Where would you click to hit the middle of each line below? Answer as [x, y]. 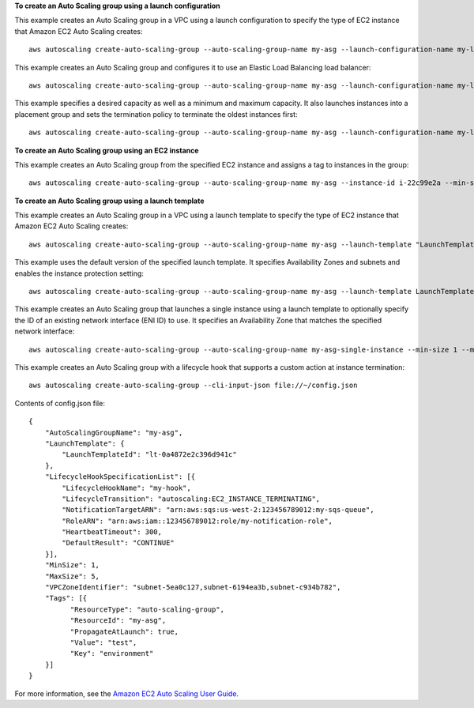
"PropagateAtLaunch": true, [124, 631]
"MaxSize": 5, [72, 576]
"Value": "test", [103, 642]
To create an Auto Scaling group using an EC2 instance [107, 150]
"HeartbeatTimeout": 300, [112, 532]
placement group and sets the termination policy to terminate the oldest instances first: [156, 114]
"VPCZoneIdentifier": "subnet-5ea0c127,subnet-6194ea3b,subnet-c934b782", [193, 587]
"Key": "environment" [112, 653]
